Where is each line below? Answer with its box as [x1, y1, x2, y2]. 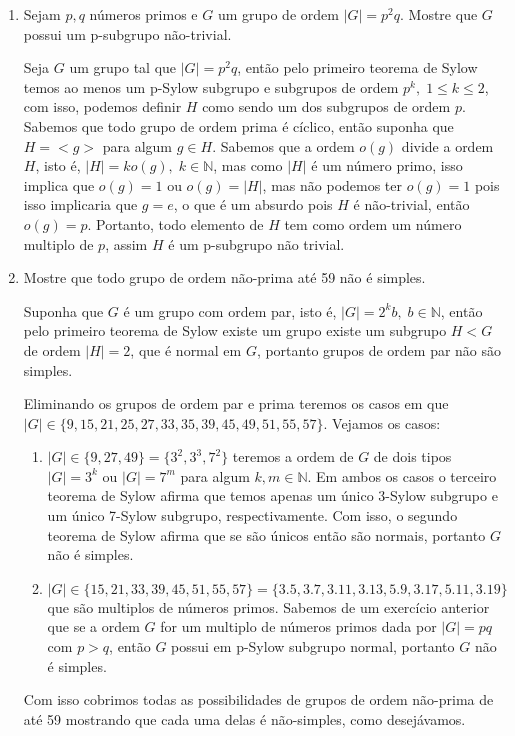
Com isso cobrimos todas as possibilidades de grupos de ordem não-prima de [23, 689, 494, 710]
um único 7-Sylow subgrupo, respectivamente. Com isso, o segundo [47, 505, 458, 526]
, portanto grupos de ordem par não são [256, 339, 502, 360]
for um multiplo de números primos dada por [160, 616, 437, 637]
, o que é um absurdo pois [173, 194, 333, 215]
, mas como [213, 155, 283, 176]
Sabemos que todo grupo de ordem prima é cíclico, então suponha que [23, 115, 454, 136]
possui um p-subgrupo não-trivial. [23, 23, 232, 44]
